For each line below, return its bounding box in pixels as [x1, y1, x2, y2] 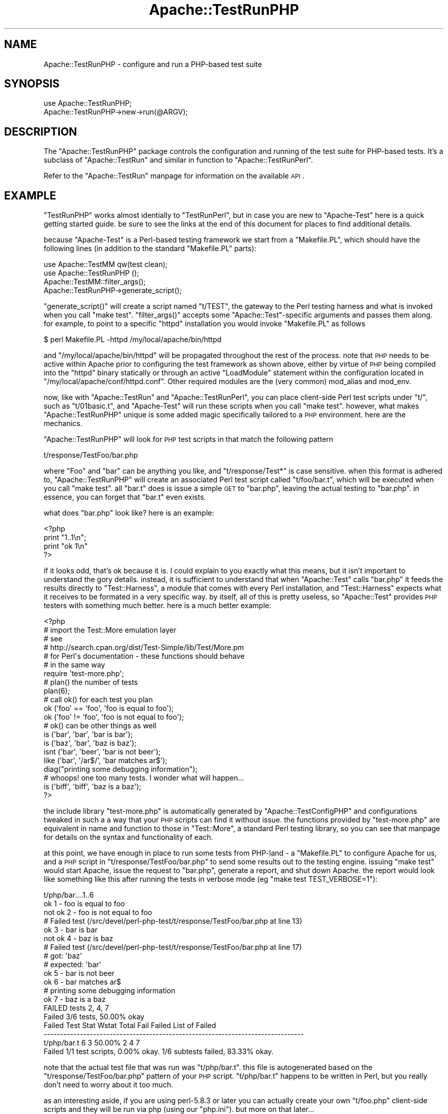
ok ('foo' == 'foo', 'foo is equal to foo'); [43, 704, 174, 713]
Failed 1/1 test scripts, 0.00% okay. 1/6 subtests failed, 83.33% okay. [43, 1047, 274, 1056]
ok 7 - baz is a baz [43, 995, 106, 1004]
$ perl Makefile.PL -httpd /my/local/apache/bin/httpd [43, 335, 222, 344]
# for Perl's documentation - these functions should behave [43, 652, 245, 661]
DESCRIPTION [4, 125, 77, 138]
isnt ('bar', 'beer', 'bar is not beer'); [43, 747, 161, 756]
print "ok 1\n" [43, 542, 88, 551]
